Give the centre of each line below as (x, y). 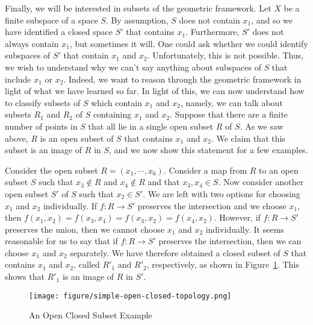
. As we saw (262, 126)
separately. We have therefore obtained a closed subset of (175, 252)
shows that (25, 276)
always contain (32, 43)
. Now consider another (261, 182)
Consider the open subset (51, 170)
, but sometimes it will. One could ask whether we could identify (189, 43)
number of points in (41, 126)
